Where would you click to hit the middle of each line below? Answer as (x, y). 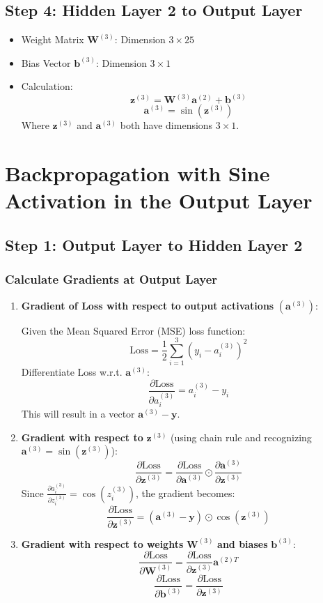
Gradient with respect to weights (102, 543)
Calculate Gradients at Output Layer (111, 279)
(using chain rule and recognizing (241, 437)
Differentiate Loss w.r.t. (72, 372)
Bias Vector (46, 62)
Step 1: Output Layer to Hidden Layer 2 (154, 244)
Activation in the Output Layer (159, 200)
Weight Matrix (53, 39)
